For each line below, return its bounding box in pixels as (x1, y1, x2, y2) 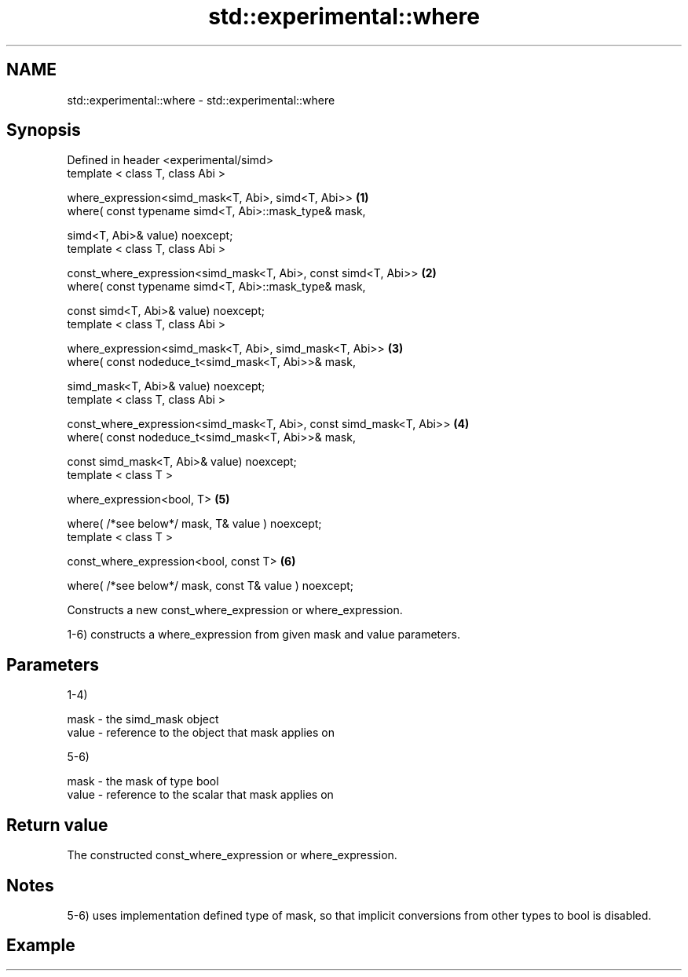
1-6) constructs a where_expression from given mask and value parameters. (67, 628, 460, 642)
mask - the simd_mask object (67, 712, 219, 726)
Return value (6, 814, 108, 835)
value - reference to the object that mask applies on (67, 726, 335, 740)
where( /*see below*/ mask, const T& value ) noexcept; (67, 579, 354, 593)
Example (6, 935, 75, 956)
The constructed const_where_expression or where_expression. (67, 848, 397, 862)
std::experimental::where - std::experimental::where (67, 93, 335, 107)
